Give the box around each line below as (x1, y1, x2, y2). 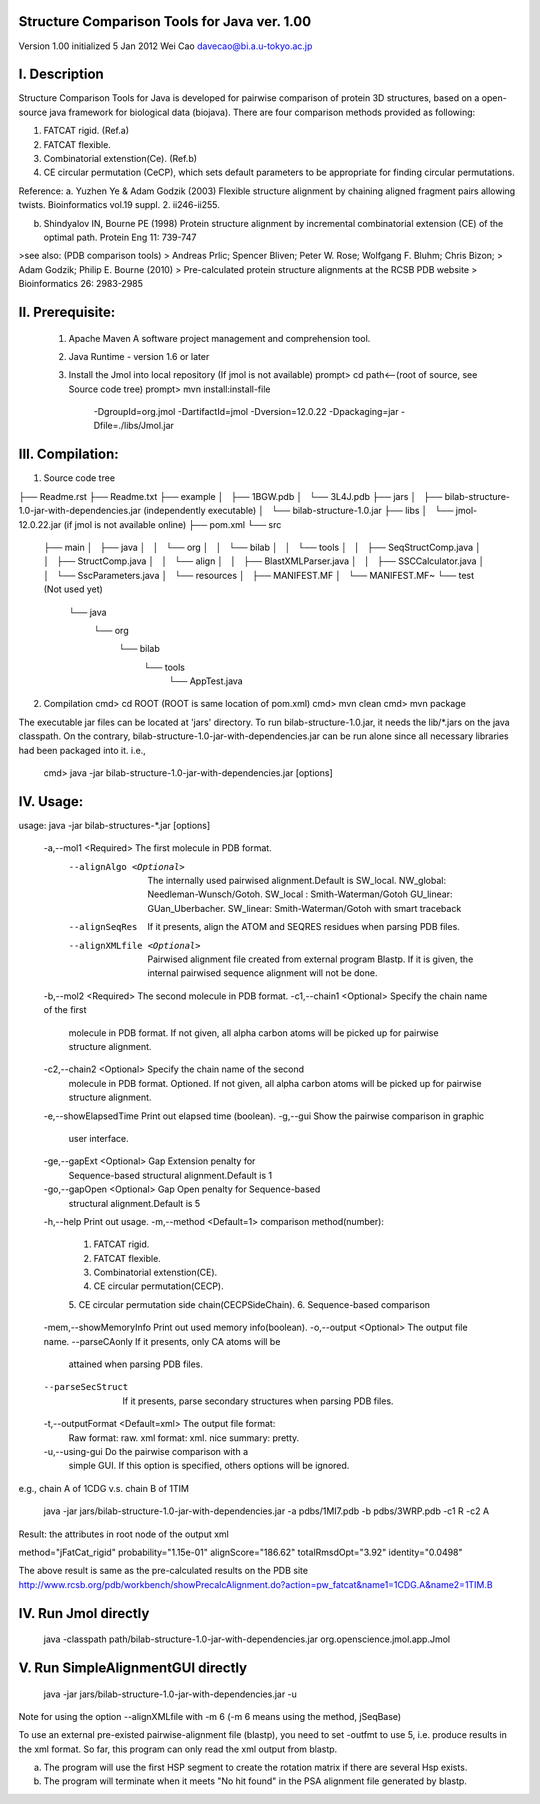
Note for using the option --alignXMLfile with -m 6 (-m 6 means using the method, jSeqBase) (18, 1710, 402, 1722)
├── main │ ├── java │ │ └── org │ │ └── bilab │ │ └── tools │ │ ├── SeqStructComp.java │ (43, 541, 482, 553)
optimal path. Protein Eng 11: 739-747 (43, 231, 197, 243)
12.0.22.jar (18, 518, 62, 530)
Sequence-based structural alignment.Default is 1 (68, 1169, 273, 1181)
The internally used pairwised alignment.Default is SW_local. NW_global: (147, 875, 447, 887)
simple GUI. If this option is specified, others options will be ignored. (68, 1460, 350, 1472)
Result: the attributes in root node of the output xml (18, 1528, 230, 1540)
